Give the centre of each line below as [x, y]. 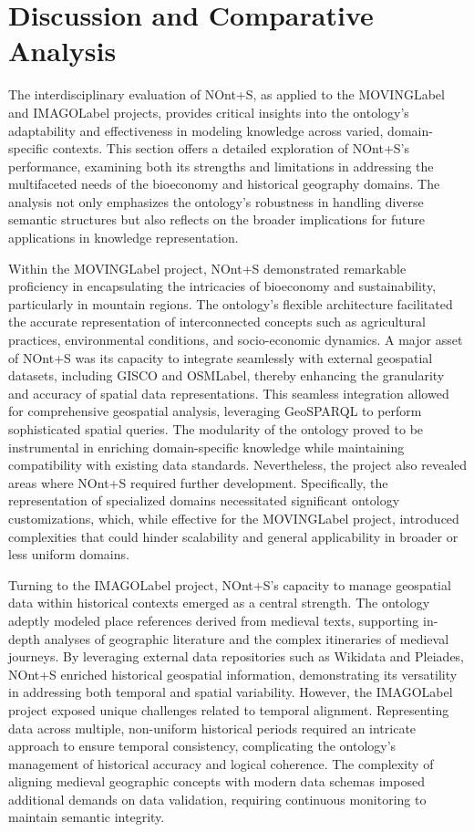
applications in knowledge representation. [124, 238]
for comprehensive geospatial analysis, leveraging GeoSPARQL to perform [215, 411]
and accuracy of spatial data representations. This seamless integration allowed [229, 393]
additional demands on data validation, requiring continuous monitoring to [217, 799]
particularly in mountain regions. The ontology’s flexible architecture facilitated [231, 303]
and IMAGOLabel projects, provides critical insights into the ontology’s [209, 112]
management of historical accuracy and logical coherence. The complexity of [221, 763]
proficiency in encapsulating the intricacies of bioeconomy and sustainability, [222, 286]
